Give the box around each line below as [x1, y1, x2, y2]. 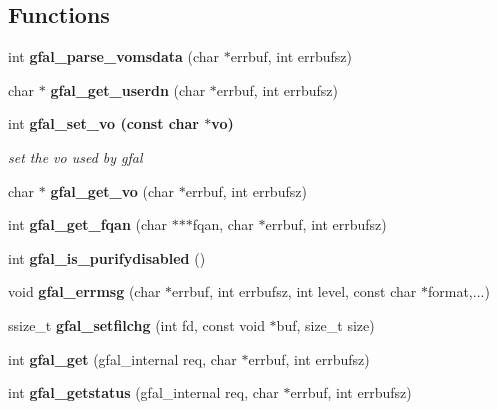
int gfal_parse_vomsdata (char [8, 46, 220, 67]
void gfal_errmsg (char [8, 281, 161, 302]
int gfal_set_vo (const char [8, 113, 199, 134]
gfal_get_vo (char [50, 180, 175, 201]
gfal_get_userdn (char [50, 79, 206, 100]
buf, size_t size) [276, 314, 375, 335]
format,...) [427, 281, 490, 302]
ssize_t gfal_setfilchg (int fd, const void [8, 314, 265, 335]
